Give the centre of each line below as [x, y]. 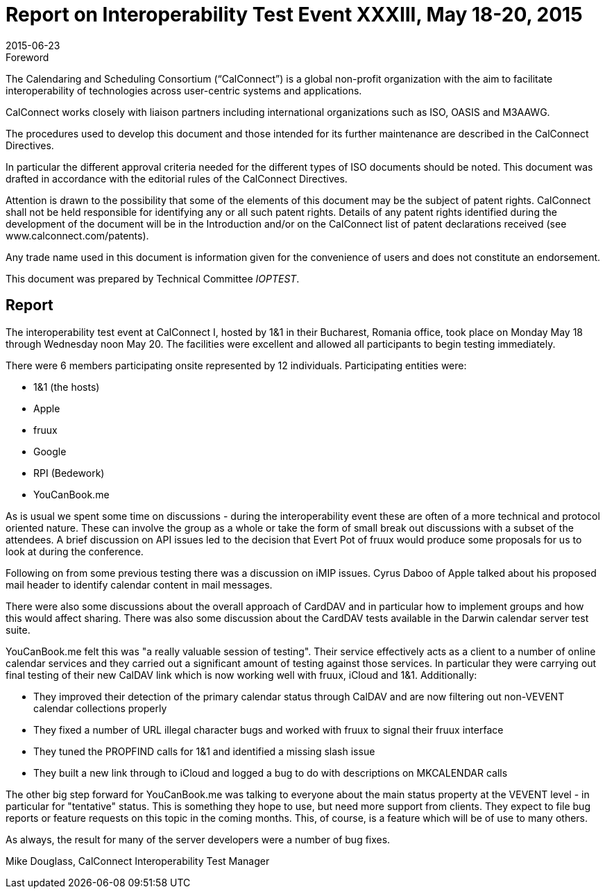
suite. [18, 630]
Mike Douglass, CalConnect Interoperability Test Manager [138, 861]
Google [50, 451]
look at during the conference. [75, 551]
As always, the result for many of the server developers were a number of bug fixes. [198, 839]
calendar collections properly [100, 708]
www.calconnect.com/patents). [77, 235]
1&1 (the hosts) [67, 387]
